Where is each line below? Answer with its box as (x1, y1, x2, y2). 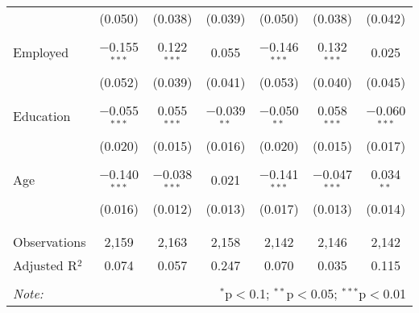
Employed (13, 43, 69, 62)
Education (13, 106, 71, 126)
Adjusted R (13, 256, 77, 275)
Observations (13, 232, 86, 252)
